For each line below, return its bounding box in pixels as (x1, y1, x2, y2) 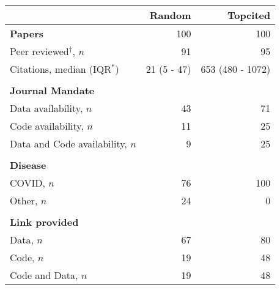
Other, (10, 193, 38, 207)
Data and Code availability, (10, 136, 127, 151)
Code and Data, (10, 268, 78, 282)
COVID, (10, 176, 46, 190)
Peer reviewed (10, 44, 69, 58)
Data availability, (10, 101, 83, 115)
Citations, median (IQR (10, 62, 112, 76)
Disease (10, 158, 46, 172)
